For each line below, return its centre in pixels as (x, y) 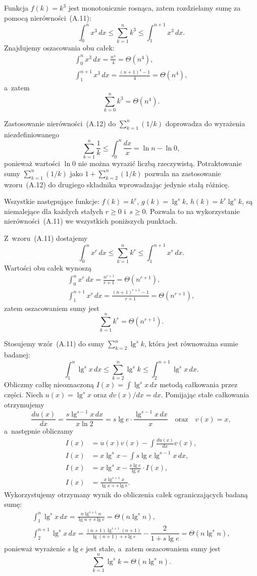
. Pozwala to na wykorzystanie (193, 211)
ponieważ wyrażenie (35, 548)
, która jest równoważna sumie (191, 344)
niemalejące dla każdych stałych (54, 211)
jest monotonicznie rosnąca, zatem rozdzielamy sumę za (155, 8)
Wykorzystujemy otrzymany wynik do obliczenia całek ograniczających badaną (126, 494)
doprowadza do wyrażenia (205, 123)
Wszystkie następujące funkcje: (52, 201)
